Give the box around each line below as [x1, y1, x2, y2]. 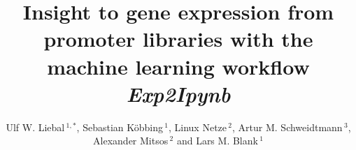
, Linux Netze [168, 119, 227, 134]
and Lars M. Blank [176, 133, 258, 148]
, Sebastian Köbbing [76, 119, 163, 134]
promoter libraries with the [43, 24, 313, 53]
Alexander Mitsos [93, 133, 169, 148]
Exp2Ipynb [126, 79, 231, 108]
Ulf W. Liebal [6, 119, 65, 134]
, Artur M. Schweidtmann [232, 119, 343, 134]
